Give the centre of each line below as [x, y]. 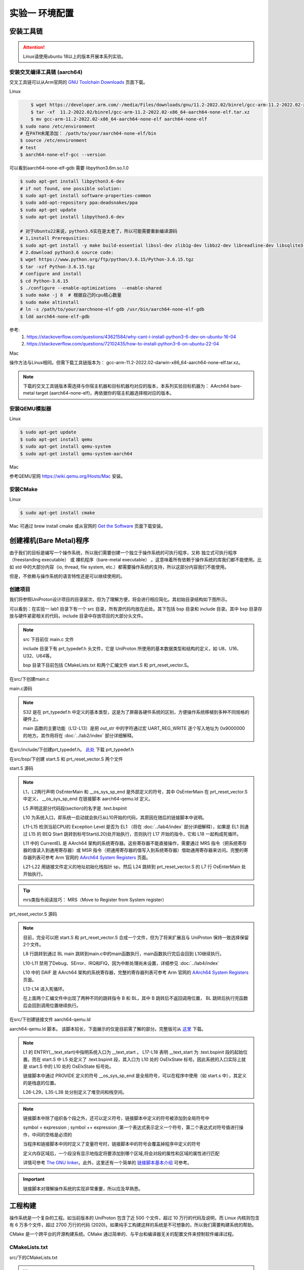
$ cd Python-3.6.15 [44, 281]
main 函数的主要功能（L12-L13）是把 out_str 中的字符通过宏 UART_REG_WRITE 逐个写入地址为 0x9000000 [134, 728]
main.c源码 [21, 688]
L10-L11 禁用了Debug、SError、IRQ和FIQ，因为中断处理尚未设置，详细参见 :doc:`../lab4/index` [121, 963]
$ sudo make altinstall [50, 302]
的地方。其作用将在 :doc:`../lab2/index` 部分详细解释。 [80, 735]
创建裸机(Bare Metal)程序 [49, 540]
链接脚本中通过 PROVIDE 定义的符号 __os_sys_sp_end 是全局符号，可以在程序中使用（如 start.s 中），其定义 [135, 1076]
